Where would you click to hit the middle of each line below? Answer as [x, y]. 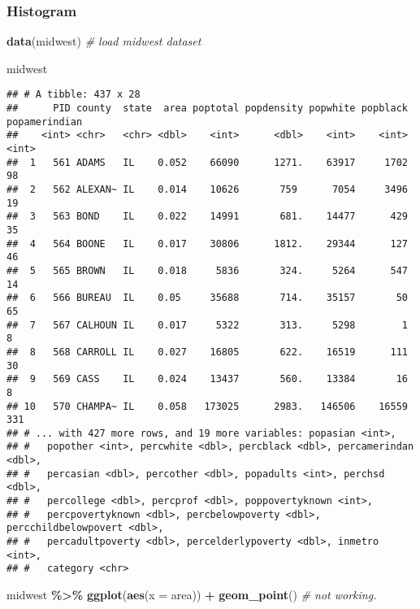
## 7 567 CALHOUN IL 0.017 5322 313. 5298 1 [207, 325]
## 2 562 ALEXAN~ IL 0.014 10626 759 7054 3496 [207, 189]
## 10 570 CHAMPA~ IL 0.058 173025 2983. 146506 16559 [207, 406]
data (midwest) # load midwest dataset [104, 41]
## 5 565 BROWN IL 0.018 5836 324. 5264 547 [207, 270]
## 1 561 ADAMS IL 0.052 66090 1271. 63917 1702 [207, 162]
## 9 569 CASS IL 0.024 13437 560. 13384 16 [207, 379]
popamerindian [45, 122]
